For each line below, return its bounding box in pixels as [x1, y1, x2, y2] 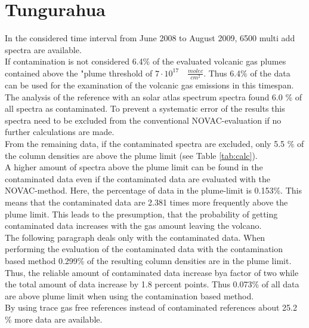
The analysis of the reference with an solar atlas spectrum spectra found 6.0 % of [5, 90, 302, 103]
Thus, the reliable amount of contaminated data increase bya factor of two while [5, 266, 299, 278]
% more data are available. [5, 312, 103, 325]
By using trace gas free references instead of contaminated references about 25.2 [5, 301, 297, 314]
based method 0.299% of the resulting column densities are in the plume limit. [5, 254, 292, 266]
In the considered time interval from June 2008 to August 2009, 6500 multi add [5, 32, 295, 44]
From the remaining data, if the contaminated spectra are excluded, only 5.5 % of [5, 137, 304, 150]
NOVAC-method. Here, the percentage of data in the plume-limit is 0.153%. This [5, 184, 302, 197]
